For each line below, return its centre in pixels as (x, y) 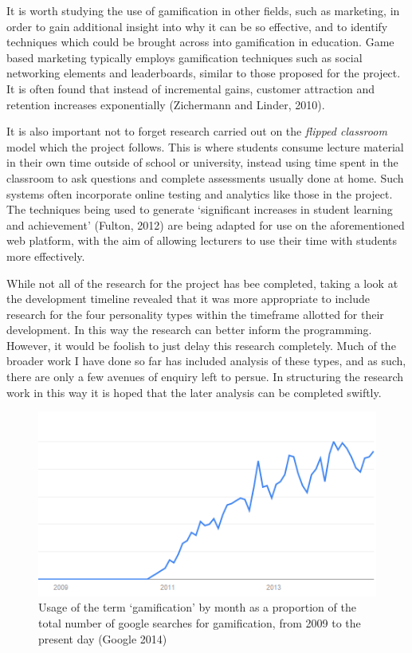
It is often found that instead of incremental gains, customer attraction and (191, 88)
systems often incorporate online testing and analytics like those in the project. (200, 193)
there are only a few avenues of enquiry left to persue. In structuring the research (205, 377)
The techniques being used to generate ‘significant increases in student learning (200, 209)
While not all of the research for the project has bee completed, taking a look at (202, 283)
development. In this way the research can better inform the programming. (189, 330)
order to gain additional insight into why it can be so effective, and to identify (197, 26)
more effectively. (46, 256)
